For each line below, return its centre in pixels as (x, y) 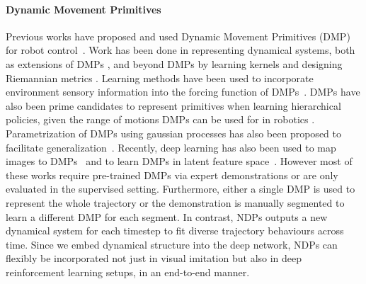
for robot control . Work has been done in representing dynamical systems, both (181, 50)
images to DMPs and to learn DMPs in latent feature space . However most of (179, 161)
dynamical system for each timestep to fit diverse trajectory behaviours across (175, 231)
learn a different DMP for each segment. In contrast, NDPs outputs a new (167, 216)
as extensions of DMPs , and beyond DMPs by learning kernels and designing (174, 63)
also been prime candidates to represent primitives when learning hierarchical (173, 105)
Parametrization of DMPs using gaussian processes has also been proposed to (173, 133)
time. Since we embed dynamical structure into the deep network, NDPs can (172, 244)
